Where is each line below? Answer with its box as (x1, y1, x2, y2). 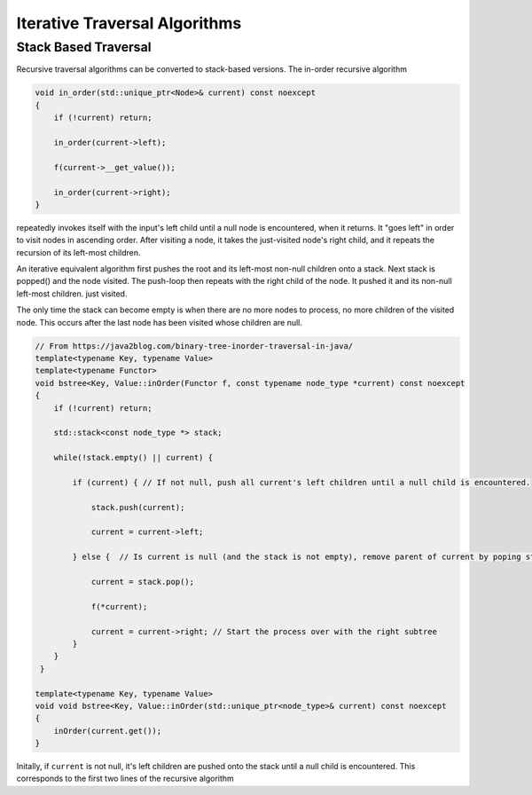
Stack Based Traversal (16, 39, 152, 55)
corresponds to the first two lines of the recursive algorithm (16, 773, 234, 784)
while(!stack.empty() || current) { (53, 453, 213, 463)
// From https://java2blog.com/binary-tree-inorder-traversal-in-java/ (35, 341, 354, 350)
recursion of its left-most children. (16, 247, 141, 257)
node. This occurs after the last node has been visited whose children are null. (16, 317, 303, 327)
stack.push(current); (90, 502, 185, 512)
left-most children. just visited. (16, 288, 128, 299)
